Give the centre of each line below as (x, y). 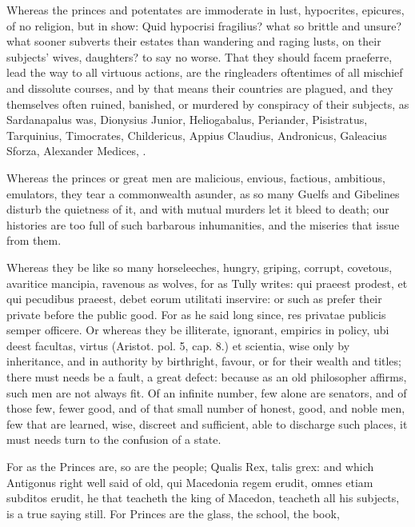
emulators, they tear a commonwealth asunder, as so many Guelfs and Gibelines (203, 193)
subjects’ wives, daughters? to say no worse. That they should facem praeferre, (200, 56)
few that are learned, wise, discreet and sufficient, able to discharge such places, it (207, 423)
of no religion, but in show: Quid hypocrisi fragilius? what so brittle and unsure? (204, 25)
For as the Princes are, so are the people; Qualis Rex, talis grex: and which (190, 467)
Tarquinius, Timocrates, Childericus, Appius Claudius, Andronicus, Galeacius (197, 135)
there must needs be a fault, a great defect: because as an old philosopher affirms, (207, 377)
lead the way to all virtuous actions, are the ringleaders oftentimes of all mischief (205, 72)
